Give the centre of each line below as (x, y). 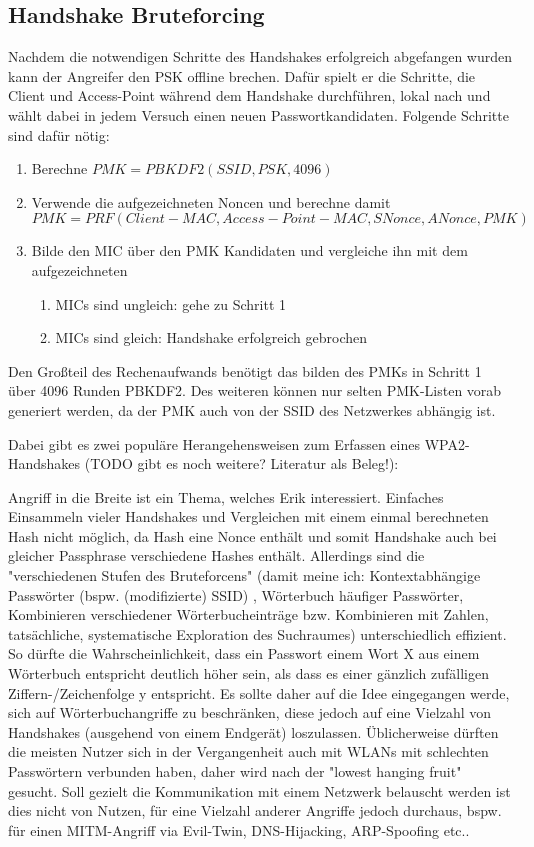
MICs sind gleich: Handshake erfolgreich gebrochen (211, 337)
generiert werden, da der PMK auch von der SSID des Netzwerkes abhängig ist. (252, 409)
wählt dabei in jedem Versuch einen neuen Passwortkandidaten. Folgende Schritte (258, 114)
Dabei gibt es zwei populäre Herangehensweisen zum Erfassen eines (214, 443)
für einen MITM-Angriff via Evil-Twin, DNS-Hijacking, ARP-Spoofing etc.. (239, 829)
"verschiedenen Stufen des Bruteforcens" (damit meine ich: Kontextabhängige (244, 575)
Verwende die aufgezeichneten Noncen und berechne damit (211, 201)
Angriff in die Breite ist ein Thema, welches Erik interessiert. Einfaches (226, 496)
